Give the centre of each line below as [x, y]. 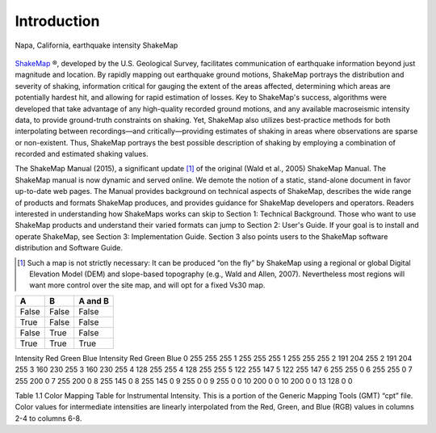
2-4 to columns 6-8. [48, 418]
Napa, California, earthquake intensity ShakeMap [96, 45]
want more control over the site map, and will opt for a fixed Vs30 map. [147, 285]
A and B [94, 301]
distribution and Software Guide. [69, 248]
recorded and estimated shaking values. [82, 154]
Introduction [57, 21]
